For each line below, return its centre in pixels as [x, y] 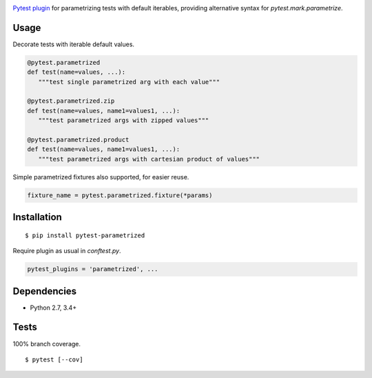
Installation [37, 217]
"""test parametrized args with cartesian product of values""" [149, 159]
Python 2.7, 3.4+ [53, 308]
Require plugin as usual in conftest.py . [67, 251]
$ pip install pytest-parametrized [85, 235]
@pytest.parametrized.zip [71, 101]
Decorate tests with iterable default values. [73, 44]
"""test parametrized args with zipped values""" [124, 120]
